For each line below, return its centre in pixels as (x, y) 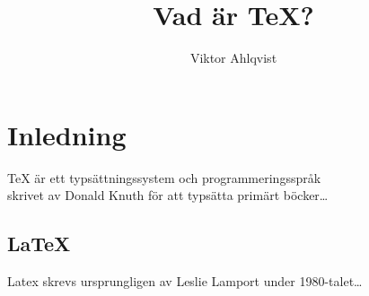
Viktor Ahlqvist (233, 58)
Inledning (67, 134)
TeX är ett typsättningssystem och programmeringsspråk (164, 177)
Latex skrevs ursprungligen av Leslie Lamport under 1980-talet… (185, 281)
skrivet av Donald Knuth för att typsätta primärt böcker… (168, 195)
